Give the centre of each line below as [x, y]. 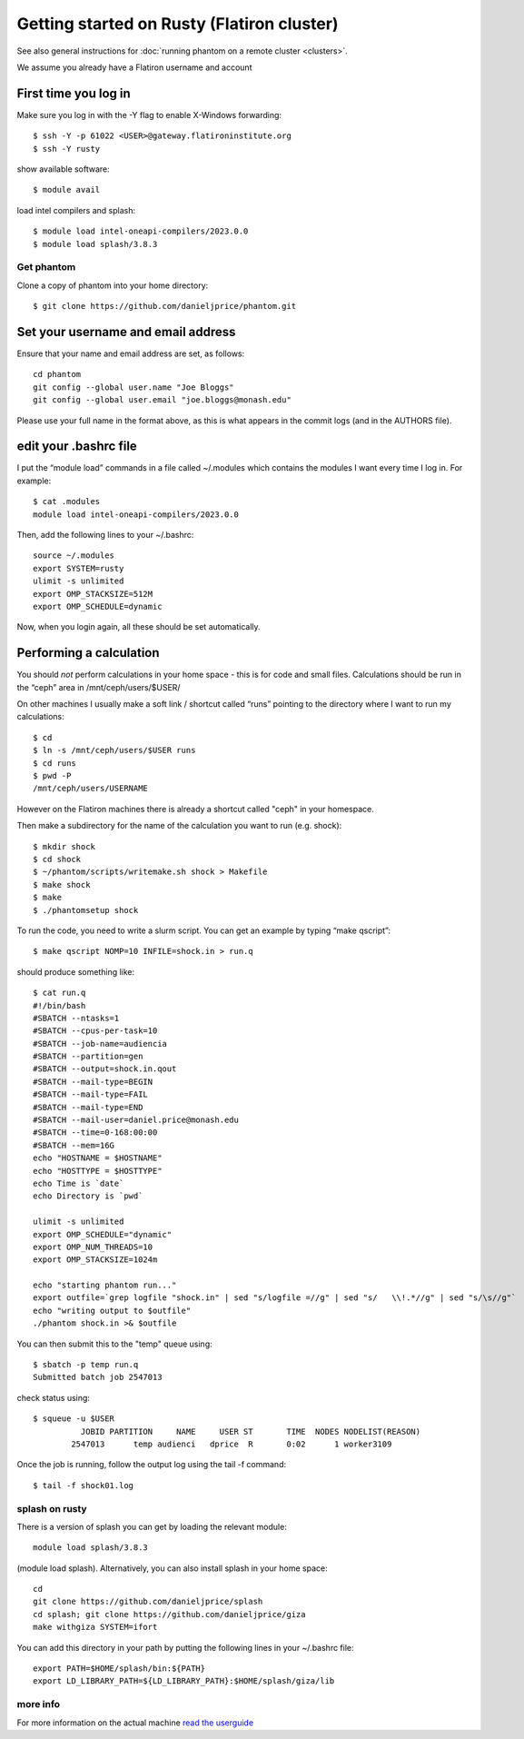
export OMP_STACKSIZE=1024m [95, 1260]
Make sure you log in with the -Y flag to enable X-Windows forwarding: [149, 114]
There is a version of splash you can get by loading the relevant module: [152, 1526]
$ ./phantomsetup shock [86, 910]
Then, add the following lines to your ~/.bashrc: [105, 535]
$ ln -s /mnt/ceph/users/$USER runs [114, 750]
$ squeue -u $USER [74, 1419]
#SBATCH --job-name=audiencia [100, 1043]
